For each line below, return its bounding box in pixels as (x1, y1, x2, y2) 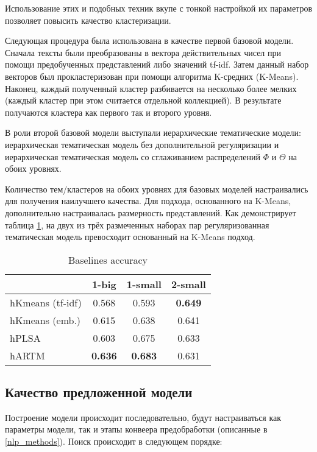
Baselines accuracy (68, 252, 148, 267)
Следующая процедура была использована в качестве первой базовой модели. (5, 34, 294, 47)
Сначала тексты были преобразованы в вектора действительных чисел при (5, 46, 282, 58)
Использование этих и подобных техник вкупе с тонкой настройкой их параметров (5, 2, 312, 14)
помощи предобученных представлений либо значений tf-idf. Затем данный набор (5, 58, 309, 71)
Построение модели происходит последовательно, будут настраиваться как (5, 411, 282, 423)
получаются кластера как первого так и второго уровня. (5, 105, 212, 118)
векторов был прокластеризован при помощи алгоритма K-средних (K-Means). (5, 69, 299, 82)
